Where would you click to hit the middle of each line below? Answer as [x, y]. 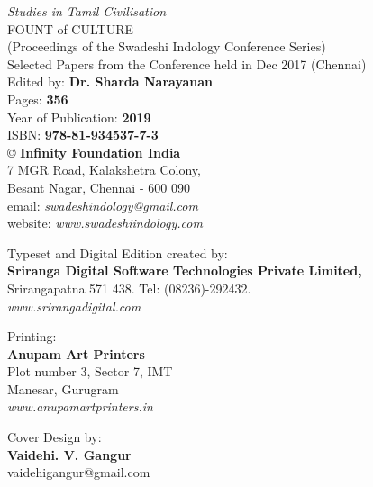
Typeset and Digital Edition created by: [118, 253]
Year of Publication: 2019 [79, 117]
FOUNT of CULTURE [70, 28]
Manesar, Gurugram [63, 388]
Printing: [32, 336]
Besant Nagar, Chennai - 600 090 [99, 187]
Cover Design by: [55, 437]
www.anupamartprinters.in [80, 406]
